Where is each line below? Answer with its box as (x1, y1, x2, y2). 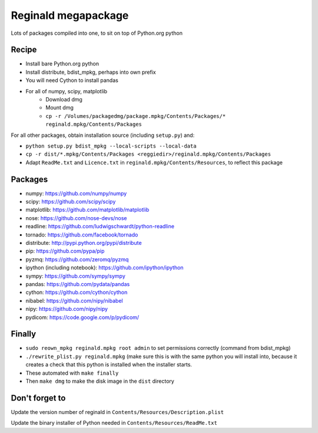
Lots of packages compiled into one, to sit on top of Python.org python (11, 29, 183, 37)
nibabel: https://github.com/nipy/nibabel (25, 297, 123, 304)
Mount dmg (45, 104, 74, 111)
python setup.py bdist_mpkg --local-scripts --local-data (25, 142, 197, 149)
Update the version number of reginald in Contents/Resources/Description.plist (11, 408, 224, 415)
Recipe (11, 45, 37, 55)
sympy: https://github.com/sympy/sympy (25, 272, 126, 280)
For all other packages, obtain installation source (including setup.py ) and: (11, 132, 195, 139)
